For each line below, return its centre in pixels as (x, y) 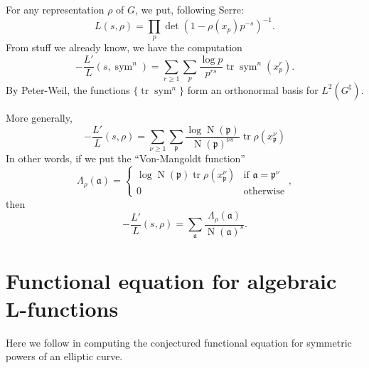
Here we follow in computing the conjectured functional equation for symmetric (179, 342)
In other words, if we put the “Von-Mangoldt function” (125, 158)
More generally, (39, 117)
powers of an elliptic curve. (64, 356)
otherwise (264, 192)
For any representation (55, 9)
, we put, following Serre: (189, 9)
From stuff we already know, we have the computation (124, 47)
